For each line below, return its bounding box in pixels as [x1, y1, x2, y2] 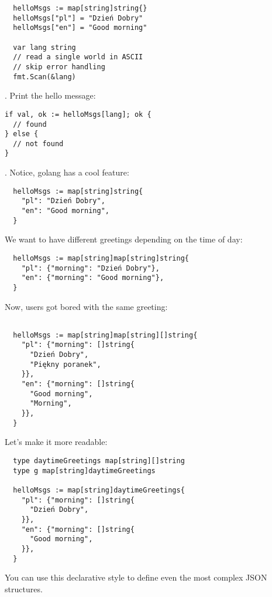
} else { [5, 130, 39, 139]
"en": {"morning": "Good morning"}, [21, 274, 164, 282]
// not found [13, 139, 64, 148]
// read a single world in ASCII [13, 53, 143, 62]
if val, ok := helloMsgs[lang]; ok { [5, 110, 152, 119]
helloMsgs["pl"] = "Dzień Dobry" [13, 14, 143, 22]
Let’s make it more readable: [5, 436, 108, 448]
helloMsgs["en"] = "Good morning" [13, 23, 147, 32]
